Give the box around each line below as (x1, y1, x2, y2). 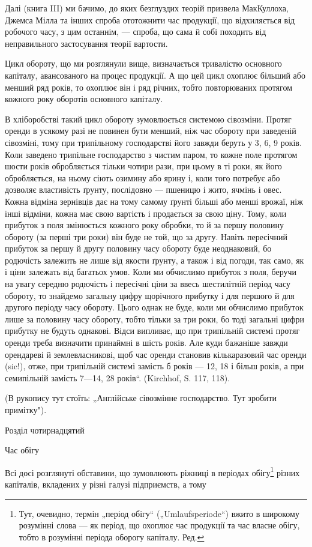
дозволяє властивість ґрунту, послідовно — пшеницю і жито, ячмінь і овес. (5, 183, 282, 196)
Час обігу (5, 444, 39, 456)
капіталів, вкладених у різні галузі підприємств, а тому (5, 478, 206, 491)
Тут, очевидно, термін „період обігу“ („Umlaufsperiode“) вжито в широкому (19, 507, 299, 519)
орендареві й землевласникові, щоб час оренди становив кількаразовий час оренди (5, 348, 307, 360)
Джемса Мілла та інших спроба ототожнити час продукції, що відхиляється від (5, 13, 295, 26)
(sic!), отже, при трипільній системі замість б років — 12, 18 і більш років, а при (5, 360, 304, 372)
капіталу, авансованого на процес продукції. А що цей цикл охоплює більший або (5, 68, 305, 81)
